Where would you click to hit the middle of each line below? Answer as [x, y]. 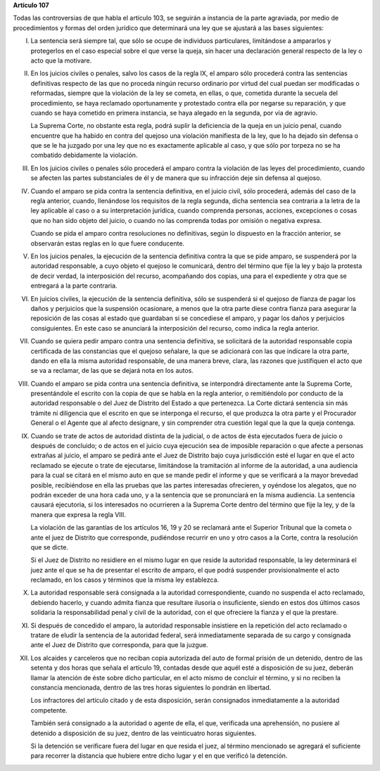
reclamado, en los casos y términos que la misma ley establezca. [125, 580]
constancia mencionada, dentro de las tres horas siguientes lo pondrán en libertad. [151, 687]
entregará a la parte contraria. [74, 286]
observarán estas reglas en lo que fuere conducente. [108, 243]
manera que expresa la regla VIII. [78, 514]
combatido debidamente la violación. [84, 155]
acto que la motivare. [61, 60]
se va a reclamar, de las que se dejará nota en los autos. [112, 371]
